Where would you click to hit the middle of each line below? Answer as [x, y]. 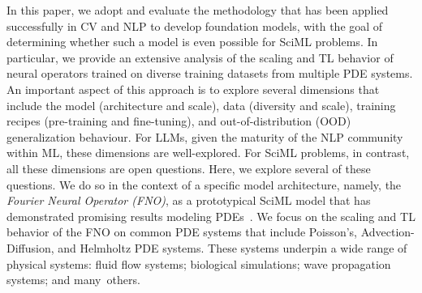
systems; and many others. [73, 280]
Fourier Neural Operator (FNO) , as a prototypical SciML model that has [189, 200]
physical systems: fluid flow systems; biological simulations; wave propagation [199, 263]
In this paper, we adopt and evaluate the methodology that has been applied [198, 10]
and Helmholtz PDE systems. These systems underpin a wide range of [233, 247]
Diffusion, [30, 247]
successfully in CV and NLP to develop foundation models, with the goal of [195, 25]
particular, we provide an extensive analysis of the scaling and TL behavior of [200, 57]
